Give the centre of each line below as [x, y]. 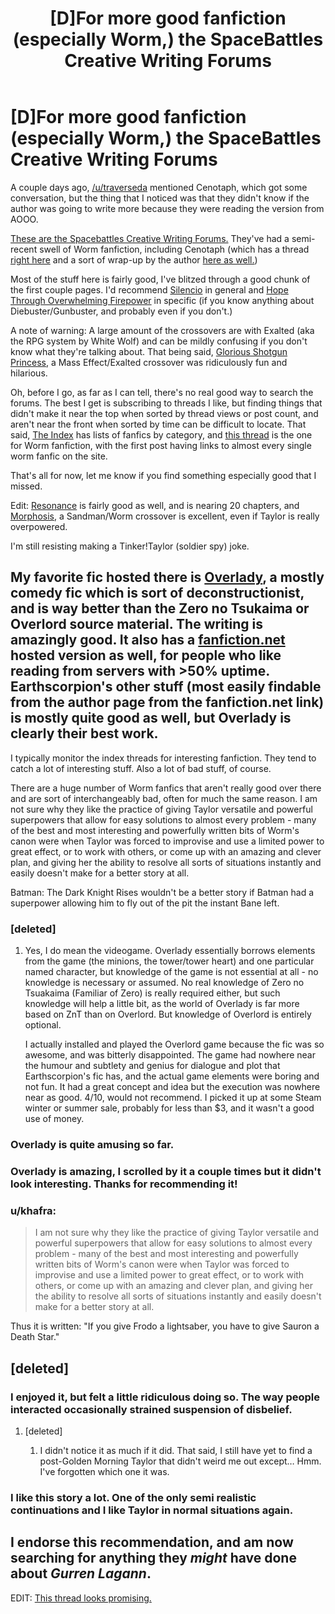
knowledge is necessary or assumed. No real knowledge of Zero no [164, 983]
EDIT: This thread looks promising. [81, 1598]
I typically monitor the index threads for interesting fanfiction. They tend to [163, 758]
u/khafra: [33, 1210]
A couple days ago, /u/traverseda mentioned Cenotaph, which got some [159, 187]
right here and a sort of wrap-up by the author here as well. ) [134, 259]
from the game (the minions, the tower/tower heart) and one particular [169, 961]
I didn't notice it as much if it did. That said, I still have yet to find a [176, 1450]
